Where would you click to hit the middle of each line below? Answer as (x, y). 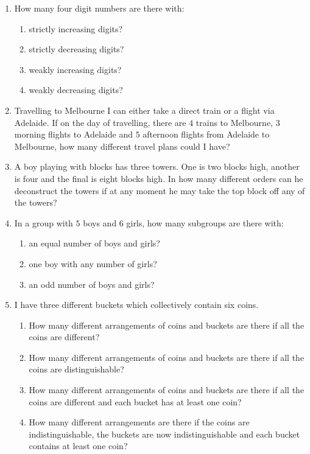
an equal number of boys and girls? (94, 243)
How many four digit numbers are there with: (99, 8)
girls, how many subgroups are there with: (205, 222)
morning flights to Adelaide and (73, 134)
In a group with (44, 222)
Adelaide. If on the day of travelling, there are (100, 122)
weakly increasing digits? (75, 69)
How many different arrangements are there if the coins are (139, 422)
